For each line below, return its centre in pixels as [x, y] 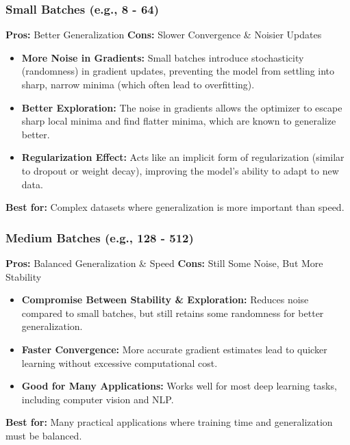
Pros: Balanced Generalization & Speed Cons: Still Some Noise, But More [164, 263]
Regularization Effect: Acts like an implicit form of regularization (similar [183, 157]
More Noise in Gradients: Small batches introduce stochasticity [163, 57]
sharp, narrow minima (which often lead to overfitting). [138, 84]
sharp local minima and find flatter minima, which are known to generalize [179, 121]
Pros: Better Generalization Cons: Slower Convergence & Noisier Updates [164, 35]
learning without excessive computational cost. [120, 363]
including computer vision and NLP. [98, 399]
